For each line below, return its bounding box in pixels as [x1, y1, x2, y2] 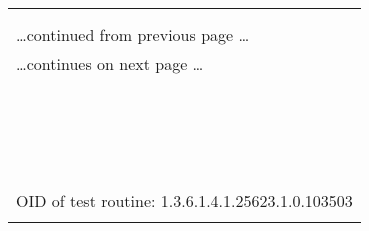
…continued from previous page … [16, 23, 250, 46]
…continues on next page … [16, 52, 204, 75]
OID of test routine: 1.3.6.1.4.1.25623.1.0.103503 [16, 189, 353, 212]
